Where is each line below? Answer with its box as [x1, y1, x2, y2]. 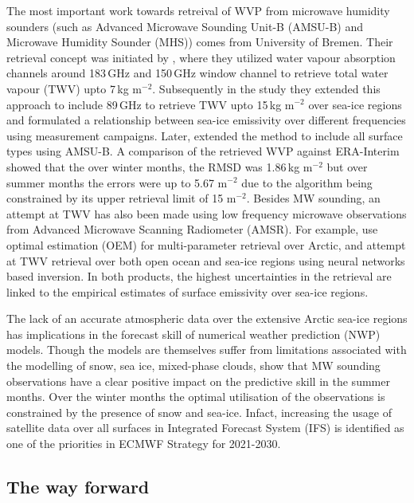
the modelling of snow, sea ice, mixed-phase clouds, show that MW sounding [6, 357, 381, 374]
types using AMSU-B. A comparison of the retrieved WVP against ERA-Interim [6, 143, 400, 159]
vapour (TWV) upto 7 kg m [6, 80, 142, 96]
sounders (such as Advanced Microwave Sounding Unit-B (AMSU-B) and [6, 18, 363, 34]
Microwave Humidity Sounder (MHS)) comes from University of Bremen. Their [6, 33, 393, 50]
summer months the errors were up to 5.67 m [6, 174, 228, 191]
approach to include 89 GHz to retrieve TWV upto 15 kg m [6, 96, 295, 112]
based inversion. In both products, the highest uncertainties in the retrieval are [6, 268, 392, 285]
